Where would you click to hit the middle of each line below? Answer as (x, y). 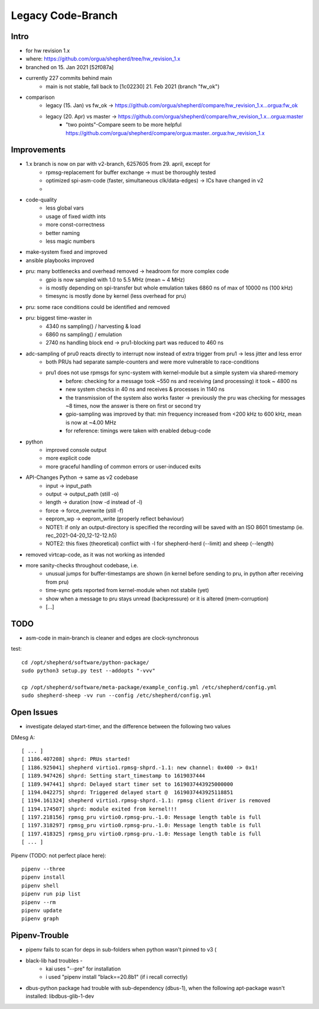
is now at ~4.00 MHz (91, 422)
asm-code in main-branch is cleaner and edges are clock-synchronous (112, 638)
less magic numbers (70, 241)
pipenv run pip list (51, 894)
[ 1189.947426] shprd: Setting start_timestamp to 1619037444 (113, 776)
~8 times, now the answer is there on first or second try (133, 406)
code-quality (41, 200)
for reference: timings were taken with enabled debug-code (138, 431)
